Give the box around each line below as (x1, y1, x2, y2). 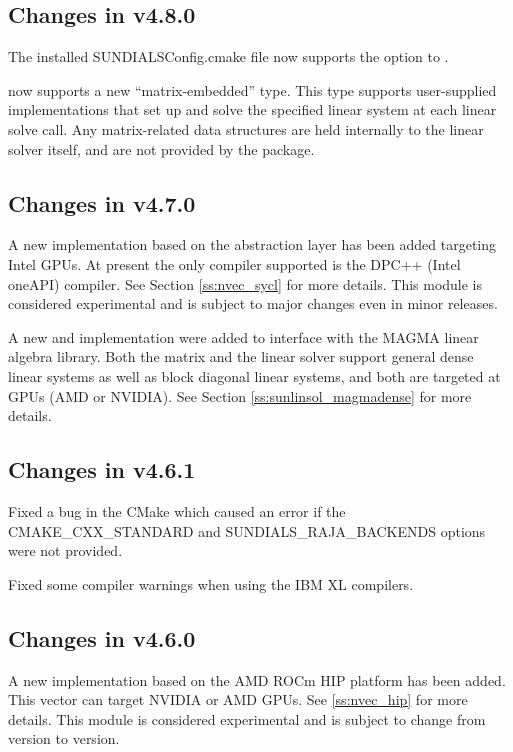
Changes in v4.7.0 (8, 187, 196, 218)
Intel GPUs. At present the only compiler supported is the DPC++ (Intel (8, 253, 461, 274)
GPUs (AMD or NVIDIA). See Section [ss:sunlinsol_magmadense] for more (8, 385, 472, 406)
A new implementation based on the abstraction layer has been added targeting (8, 234, 497, 255)
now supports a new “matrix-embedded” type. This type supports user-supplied (8, 79, 497, 100)
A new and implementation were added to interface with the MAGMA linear (8, 326, 479, 347)
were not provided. (8, 540, 123, 561)
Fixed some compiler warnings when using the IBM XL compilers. (8, 573, 414, 594)
